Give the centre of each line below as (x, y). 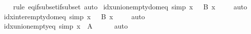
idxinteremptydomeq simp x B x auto (74, 16)
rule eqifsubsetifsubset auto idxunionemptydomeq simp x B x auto (130, 6)
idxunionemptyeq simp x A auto (66, 26)
